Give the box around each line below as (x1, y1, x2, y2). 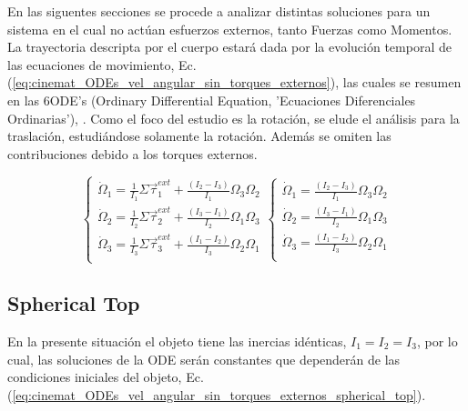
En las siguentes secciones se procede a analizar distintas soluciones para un (7, 2, 431, 20)
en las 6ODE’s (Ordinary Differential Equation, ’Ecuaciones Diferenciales (7, 90, 416, 109)
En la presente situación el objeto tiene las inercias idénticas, (7, 332, 347, 351)
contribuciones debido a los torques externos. (7, 144, 258, 163)
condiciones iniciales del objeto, (7, 367, 182, 386)
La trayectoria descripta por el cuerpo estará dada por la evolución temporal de (7, 37, 452, 56)
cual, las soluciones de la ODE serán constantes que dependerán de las (7, 349, 401, 368)
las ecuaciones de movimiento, (7, 55, 175, 74)
